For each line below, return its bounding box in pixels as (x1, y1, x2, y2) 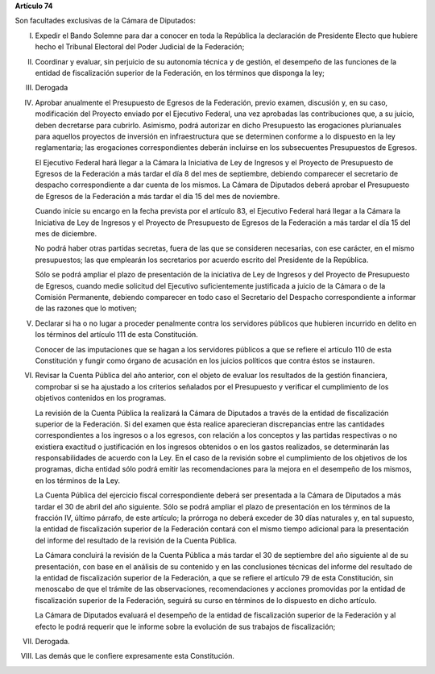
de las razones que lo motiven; (35, 303, 137, 314)
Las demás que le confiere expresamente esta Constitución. (35, 651, 235, 661)
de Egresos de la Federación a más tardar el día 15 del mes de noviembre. (35, 191, 280, 201)
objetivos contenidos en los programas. (35, 393, 167, 403)
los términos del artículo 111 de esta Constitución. (35, 330, 199, 339)
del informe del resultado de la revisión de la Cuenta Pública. (35, 535, 237, 545)
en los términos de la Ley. (35, 476, 121, 485)
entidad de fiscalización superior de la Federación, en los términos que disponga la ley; (35, 68, 325, 77)
